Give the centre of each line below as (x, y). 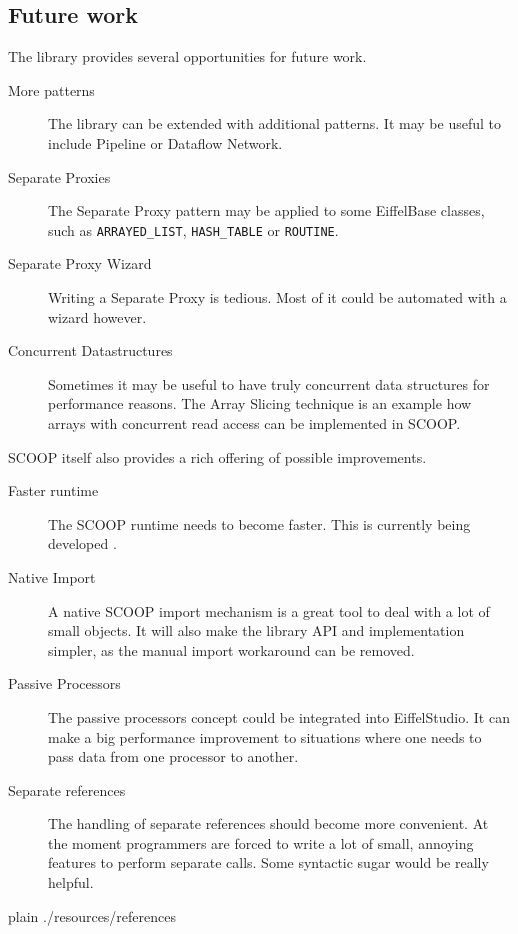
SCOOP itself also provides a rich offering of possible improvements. (217, 456)
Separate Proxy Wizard (80, 263)
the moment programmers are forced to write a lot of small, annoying (261, 842)
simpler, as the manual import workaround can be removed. (231, 649)
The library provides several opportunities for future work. (187, 56)
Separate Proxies (59, 176)
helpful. (71, 882)
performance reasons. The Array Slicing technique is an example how (260, 403)
